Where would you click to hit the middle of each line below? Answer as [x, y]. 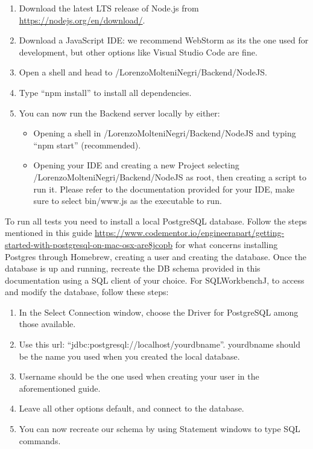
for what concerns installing [226, 244]
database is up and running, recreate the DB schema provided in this [133, 268]
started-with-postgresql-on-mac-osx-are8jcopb [89, 244]
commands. [40, 440]
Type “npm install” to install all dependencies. [105, 92]
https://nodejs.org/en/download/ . [82, 20]
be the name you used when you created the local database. [129, 356]
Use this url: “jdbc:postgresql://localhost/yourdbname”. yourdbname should [160, 344]
